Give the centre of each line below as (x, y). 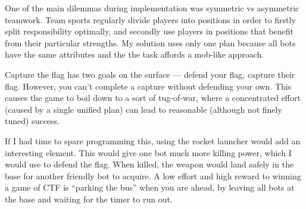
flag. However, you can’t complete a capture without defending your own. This (148, 86)
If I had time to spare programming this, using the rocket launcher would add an (153, 140)
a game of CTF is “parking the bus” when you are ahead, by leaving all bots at (150, 187)
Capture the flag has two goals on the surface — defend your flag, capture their (150, 74)
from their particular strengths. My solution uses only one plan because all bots (150, 42)
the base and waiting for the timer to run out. (89, 199)
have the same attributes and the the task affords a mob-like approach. (135, 54)
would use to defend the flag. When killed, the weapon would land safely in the (149, 164)
